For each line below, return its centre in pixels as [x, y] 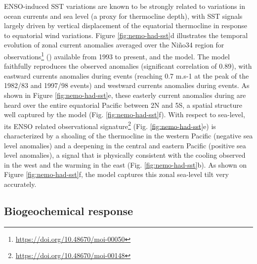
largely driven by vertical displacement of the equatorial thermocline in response [126, 25]
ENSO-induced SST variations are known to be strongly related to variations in [125, 6]
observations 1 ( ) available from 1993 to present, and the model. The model [117, 55]
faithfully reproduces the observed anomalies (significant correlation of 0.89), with [128, 66]
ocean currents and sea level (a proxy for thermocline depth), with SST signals [123, 16]
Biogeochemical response [69, 210]
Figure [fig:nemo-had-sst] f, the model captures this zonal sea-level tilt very [116, 174]
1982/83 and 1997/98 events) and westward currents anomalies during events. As [127, 85]
